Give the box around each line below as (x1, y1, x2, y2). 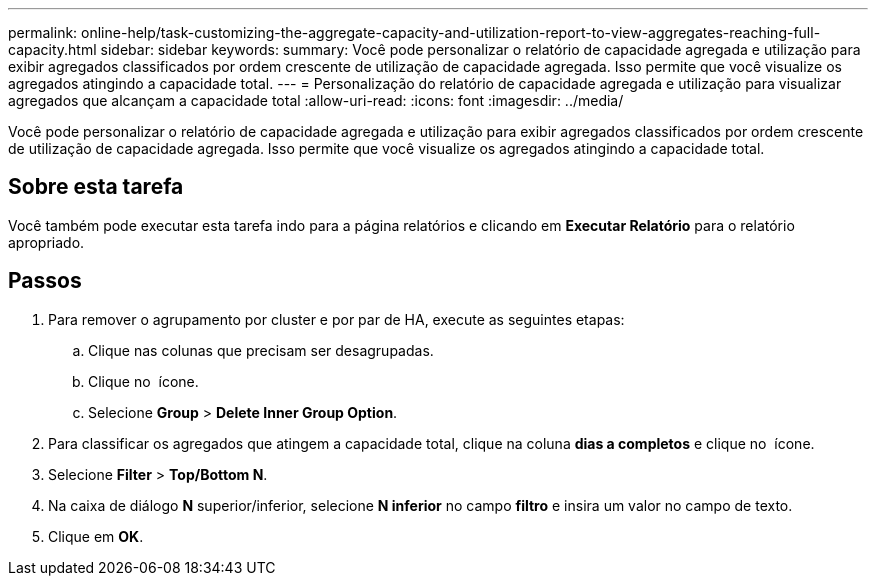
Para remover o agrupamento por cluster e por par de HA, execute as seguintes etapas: (48, 310, 625, 328)
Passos (8, 268, 82, 294)
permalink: (8, 24, 78, 41)
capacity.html (8, 41, 97, 58)
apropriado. (8, 233, 85, 251)
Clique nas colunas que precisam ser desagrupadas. (88, 341, 434, 359)
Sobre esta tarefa (8, 174, 184, 200)
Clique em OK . (48, 527, 144, 545)
